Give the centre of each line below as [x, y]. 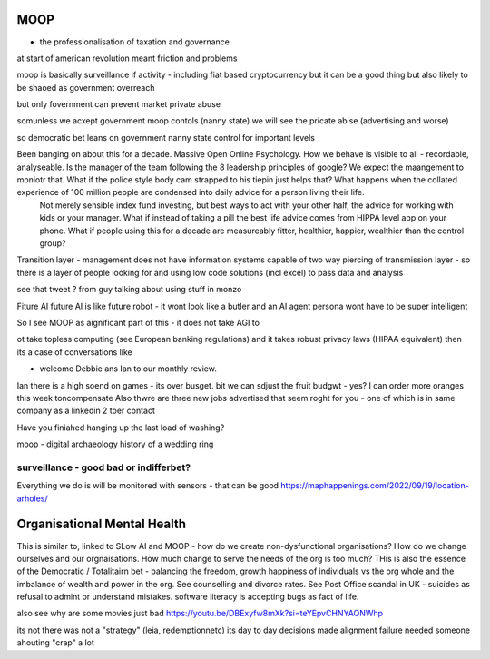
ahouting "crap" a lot [56, 643]
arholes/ [33, 498]
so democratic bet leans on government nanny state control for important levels [166, 137]
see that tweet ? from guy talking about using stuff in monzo [129, 290]
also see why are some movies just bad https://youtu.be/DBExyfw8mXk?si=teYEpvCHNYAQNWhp [200, 614]
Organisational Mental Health [101, 524]
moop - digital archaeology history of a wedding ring [115, 444]
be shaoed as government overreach [86, 87]
